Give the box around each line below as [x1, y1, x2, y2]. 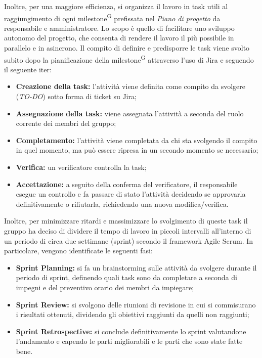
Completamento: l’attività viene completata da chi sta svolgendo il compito [16, 135, 257, 145]
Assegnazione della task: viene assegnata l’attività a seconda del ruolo [16, 108, 244, 118]
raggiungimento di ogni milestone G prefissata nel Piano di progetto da [4, 11, 221, 23]
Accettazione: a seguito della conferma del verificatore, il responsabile [16, 178, 238, 189]
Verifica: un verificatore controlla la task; [16, 162, 147, 172]
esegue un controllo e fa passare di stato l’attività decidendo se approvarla [16, 189, 246, 199]
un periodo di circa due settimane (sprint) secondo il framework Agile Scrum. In [4, 235, 253, 246]
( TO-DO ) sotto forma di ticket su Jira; [16, 91, 137, 102]
